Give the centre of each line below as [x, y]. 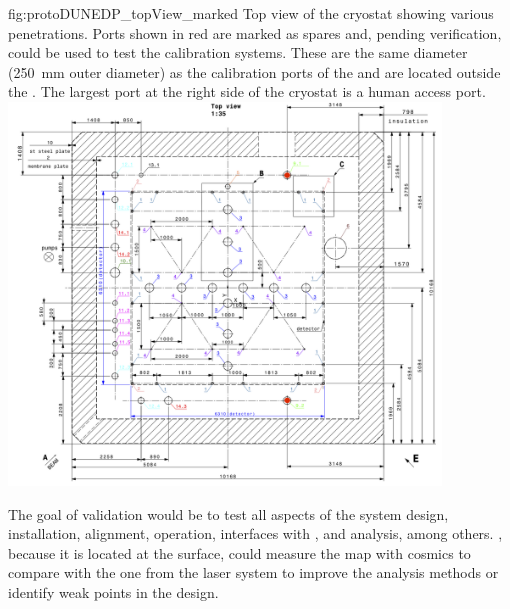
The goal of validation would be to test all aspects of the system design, [228, 513]
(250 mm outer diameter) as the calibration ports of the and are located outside [254, 71]
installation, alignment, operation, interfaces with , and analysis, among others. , [255, 533]
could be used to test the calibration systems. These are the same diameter [238, 52]
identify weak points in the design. [113, 591]
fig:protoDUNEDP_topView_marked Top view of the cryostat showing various [251, 13]
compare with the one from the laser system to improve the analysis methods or [253, 572]
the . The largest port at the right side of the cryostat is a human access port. [247, 91]
